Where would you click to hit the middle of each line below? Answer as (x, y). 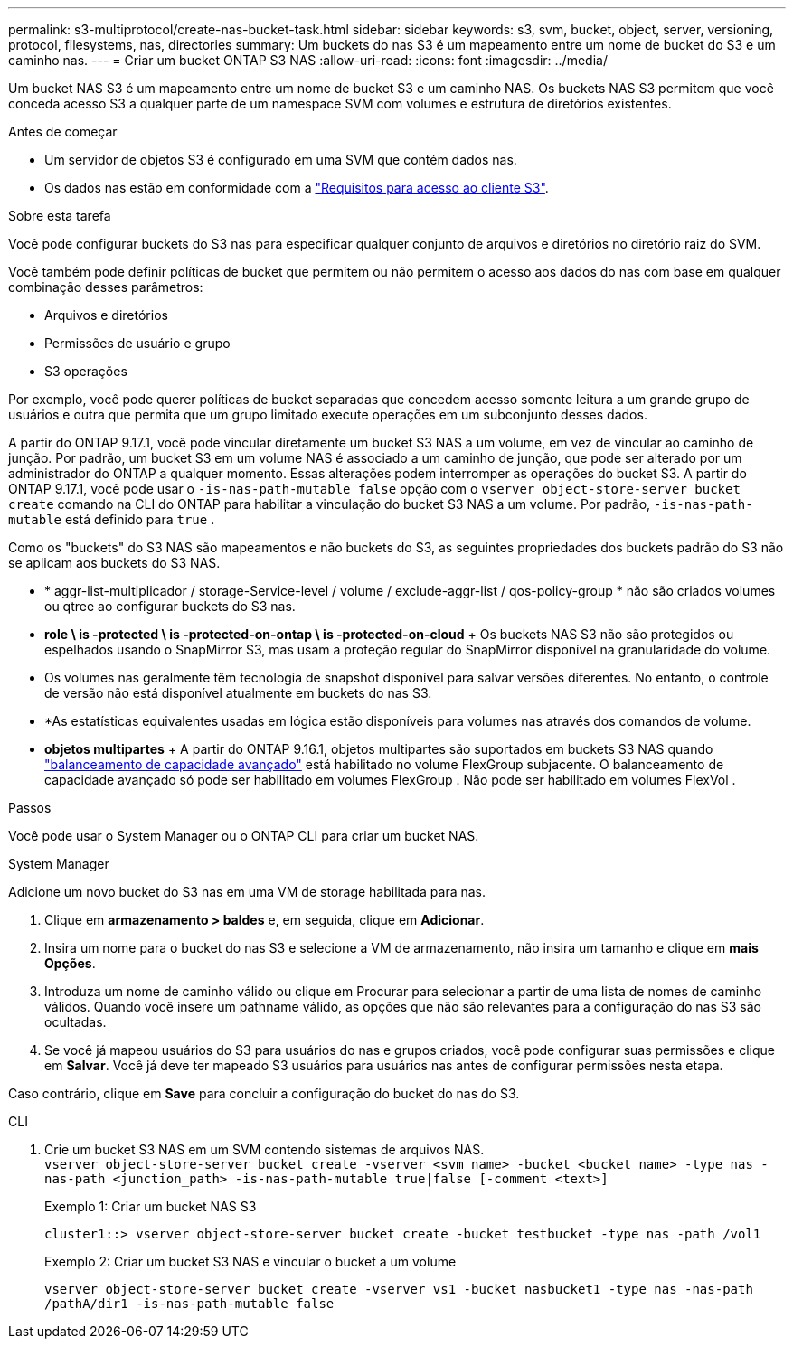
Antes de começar (63, 132)
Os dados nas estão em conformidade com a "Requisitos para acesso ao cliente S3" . (297, 188)
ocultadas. (76, 1022)
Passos (30, 808)
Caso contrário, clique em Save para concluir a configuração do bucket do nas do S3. (264, 1093)
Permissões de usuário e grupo (137, 343)
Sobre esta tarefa (60, 216)
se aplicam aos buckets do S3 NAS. (114, 563)
